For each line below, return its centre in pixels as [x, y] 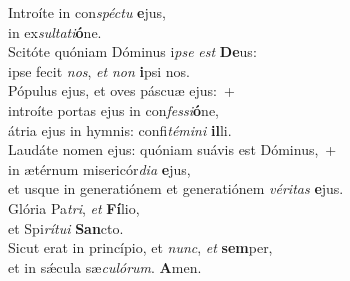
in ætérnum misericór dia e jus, [99, 168]
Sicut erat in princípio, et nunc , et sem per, [140, 247]
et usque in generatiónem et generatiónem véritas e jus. [176, 188]
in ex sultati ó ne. [55, 31]
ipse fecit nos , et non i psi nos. [99, 70]
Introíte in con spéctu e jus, [87, 12]
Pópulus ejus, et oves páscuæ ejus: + [121, 90]
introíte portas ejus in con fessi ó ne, [113, 109]
